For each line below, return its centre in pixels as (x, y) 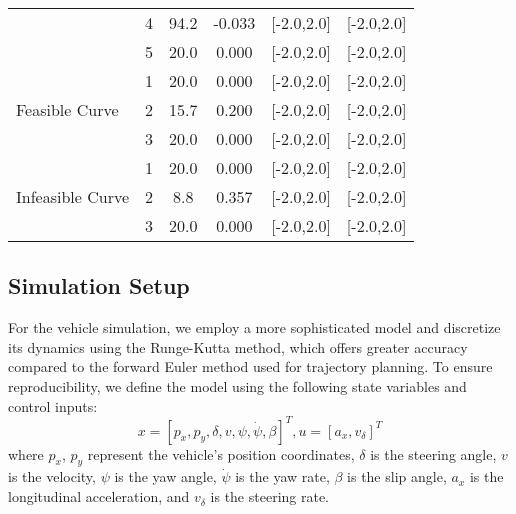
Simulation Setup (99, 285)
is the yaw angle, (165, 476)
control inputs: (53, 405)
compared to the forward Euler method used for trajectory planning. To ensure (250, 366)
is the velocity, (52, 476)
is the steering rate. (270, 496)
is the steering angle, (433, 453)
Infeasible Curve (73, 196)
